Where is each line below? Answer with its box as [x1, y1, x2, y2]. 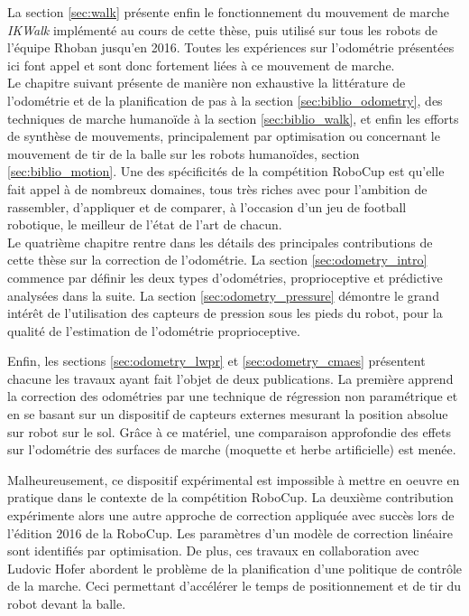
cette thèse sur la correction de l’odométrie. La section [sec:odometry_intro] [7, 250, 428, 269]
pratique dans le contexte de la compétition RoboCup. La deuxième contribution [7, 488, 454, 507]
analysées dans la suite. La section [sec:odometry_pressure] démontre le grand [7, 285, 439, 304]
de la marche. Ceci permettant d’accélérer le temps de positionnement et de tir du [7, 576, 462, 595]
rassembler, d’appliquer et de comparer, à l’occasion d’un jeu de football [7, 197, 407, 216]
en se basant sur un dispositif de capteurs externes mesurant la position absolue [7, 405, 448, 424]
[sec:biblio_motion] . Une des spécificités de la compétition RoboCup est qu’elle [7, 162, 445, 181]
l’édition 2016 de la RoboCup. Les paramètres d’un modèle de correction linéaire [7, 523, 453, 542]
